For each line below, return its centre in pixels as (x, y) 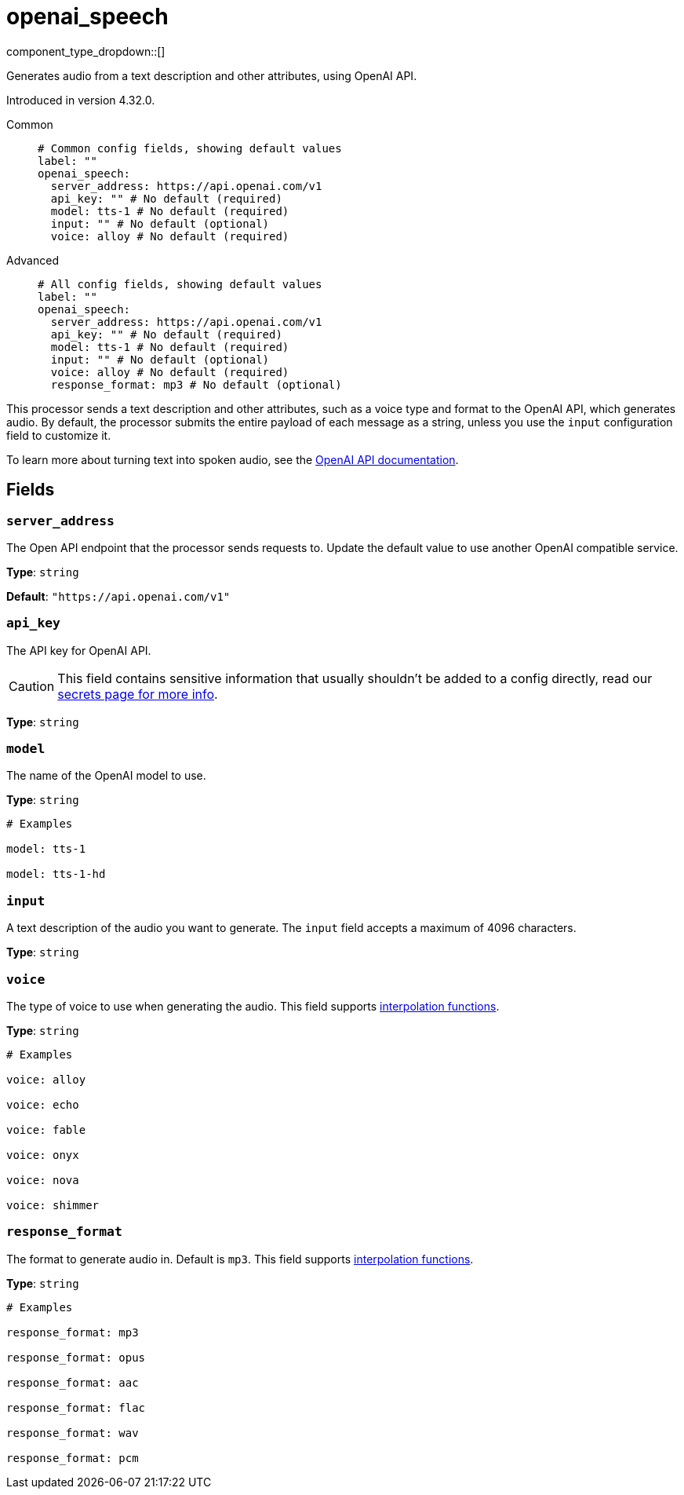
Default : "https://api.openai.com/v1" (118, 596)
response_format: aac (73, 1382)
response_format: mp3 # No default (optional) (196, 384)
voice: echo (43, 1104)
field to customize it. (59, 435)
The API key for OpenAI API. (79, 650)
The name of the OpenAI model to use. (106, 776)
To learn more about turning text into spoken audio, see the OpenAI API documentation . (233, 459)
